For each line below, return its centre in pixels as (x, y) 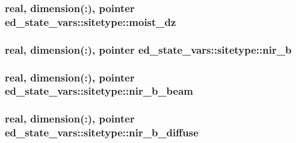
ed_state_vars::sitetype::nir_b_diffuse (102, 132)
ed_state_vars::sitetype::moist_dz (91, 21)
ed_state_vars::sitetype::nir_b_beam (99, 91)
